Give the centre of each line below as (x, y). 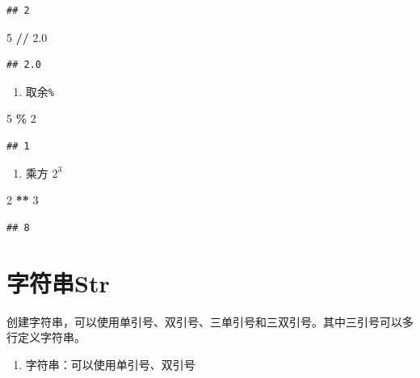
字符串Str (58, 282)
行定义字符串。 (46, 337)
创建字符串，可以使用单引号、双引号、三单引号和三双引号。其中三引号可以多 (210, 321)
